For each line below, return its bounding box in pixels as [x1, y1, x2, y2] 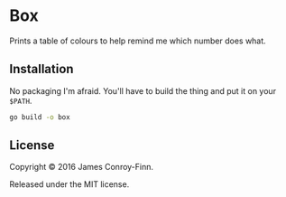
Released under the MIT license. [9, 179, 130, 190]
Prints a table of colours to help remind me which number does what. [9, 35, 266, 46]
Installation [9, 61, 74, 77]
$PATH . [9, 95, 32, 106]
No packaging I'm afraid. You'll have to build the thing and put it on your [9, 85, 277, 96]
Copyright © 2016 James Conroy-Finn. [9, 162, 154, 173]
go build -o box [9, 112, 70, 122]
